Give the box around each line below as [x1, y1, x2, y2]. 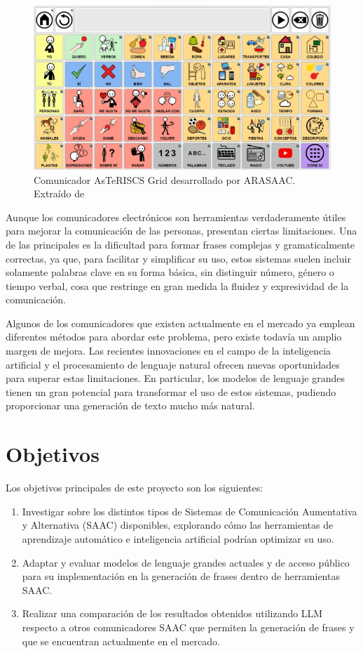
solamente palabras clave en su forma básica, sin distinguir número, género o [6, 265, 334, 279]
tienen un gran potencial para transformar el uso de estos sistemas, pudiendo [6, 384, 336, 399]
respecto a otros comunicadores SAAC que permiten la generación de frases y [22, 619, 355, 634]
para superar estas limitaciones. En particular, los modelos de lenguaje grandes [6, 371, 345, 385]
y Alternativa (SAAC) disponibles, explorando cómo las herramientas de [22, 517, 334, 532]
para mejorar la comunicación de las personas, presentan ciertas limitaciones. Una [6, 223, 357, 238]
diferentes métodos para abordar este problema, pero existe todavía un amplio [6, 329, 342, 344]
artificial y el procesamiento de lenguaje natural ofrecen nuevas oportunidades [6, 357, 340, 371]
